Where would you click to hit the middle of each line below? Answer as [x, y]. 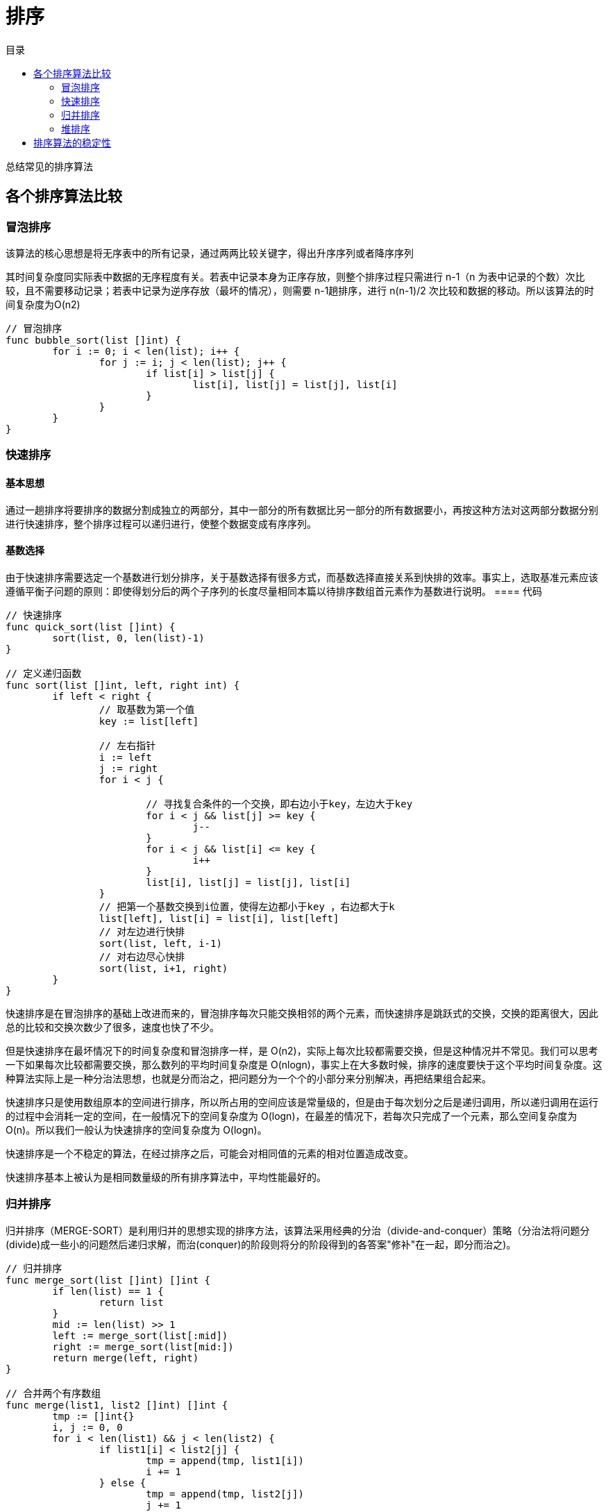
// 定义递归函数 [44, 673]
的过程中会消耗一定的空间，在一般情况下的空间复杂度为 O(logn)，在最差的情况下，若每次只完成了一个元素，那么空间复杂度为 [292, 1116]
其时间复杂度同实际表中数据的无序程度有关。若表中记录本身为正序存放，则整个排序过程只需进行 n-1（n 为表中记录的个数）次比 [295, 276]
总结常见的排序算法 [49, 166]
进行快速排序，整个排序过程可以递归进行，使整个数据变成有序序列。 [161, 523]
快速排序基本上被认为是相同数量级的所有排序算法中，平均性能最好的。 [166, 1177]
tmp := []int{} [93, 1416]
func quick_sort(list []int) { [91, 627]
